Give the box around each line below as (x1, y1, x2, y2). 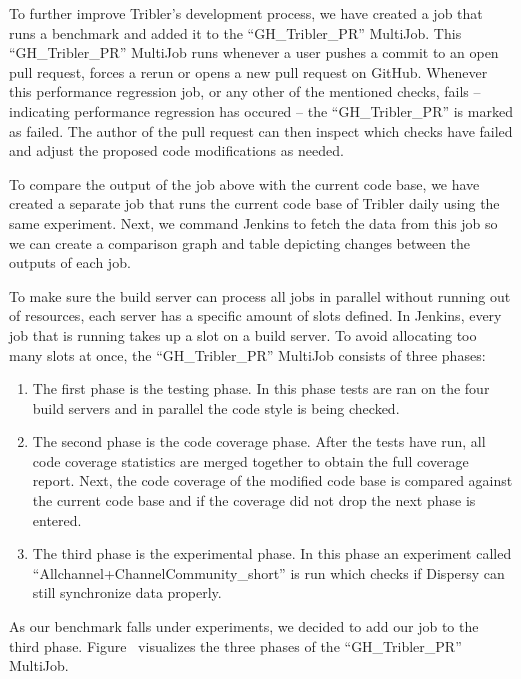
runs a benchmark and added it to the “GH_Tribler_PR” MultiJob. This (9, 22, 462, 43)
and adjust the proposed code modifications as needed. (9, 140, 344, 161)
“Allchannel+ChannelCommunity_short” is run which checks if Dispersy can (32, 562, 505, 583)
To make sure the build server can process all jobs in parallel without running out (9, 285, 511, 306)
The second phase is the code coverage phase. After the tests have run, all (32, 431, 486, 452)
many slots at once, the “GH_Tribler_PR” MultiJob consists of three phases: (9, 344, 486, 365)
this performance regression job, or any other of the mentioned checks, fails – (9, 81, 481, 102)
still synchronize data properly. (32, 582, 222, 603)
